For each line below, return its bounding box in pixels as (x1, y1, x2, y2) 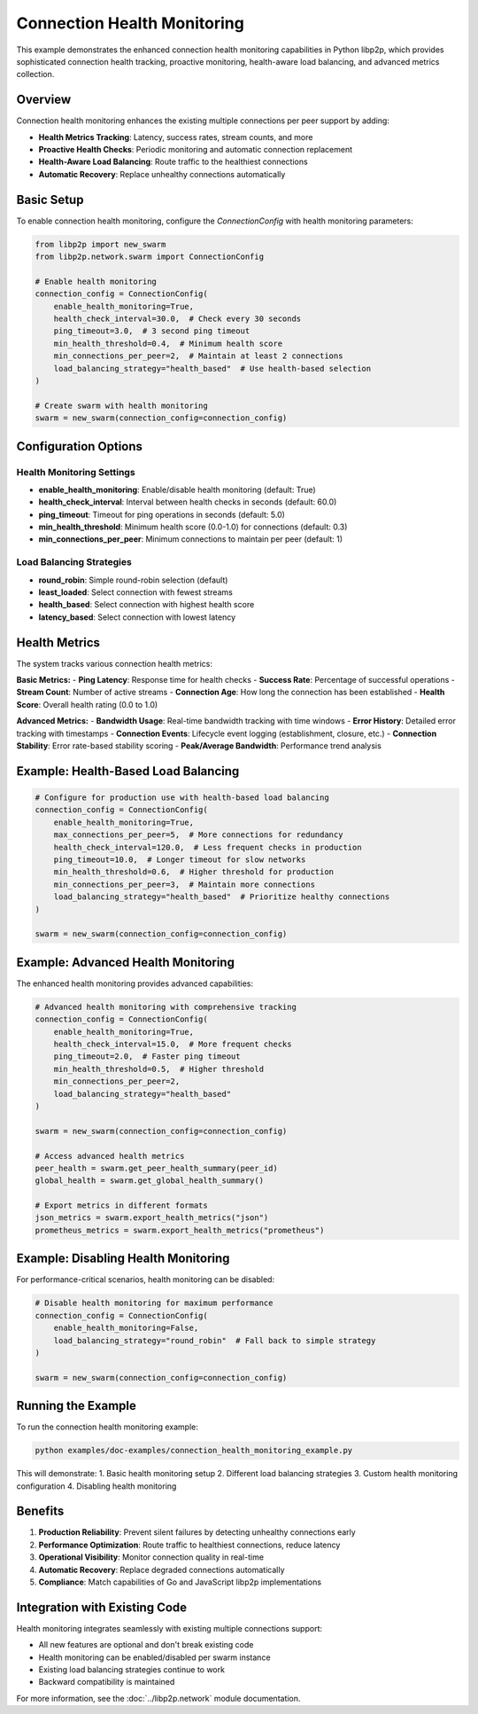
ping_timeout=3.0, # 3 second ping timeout (53, 326, 251, 336)
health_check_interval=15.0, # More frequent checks (53, 1038, 292, 1049)
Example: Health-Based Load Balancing (16, 763, 240, 779)
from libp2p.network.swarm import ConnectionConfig (35, 252, 265, 262)
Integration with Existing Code (16, 1600, 188, 1615)
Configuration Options (16, 439, 143, 454)
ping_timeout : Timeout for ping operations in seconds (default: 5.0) (38, 509, 285, 520)
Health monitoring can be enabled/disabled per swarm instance (38, 1652, 271, 1663)
